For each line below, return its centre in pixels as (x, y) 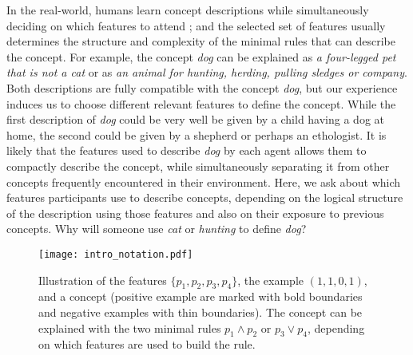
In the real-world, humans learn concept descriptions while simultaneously (188, 10)
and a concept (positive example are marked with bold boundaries (201, 296)
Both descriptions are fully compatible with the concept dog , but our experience (202, 87)
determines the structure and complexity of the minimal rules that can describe (201, 41)
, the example (270, 280)
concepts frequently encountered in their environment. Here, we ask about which (204, 181)
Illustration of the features (103, 280)
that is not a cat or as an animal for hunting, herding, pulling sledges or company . (207, 72)
